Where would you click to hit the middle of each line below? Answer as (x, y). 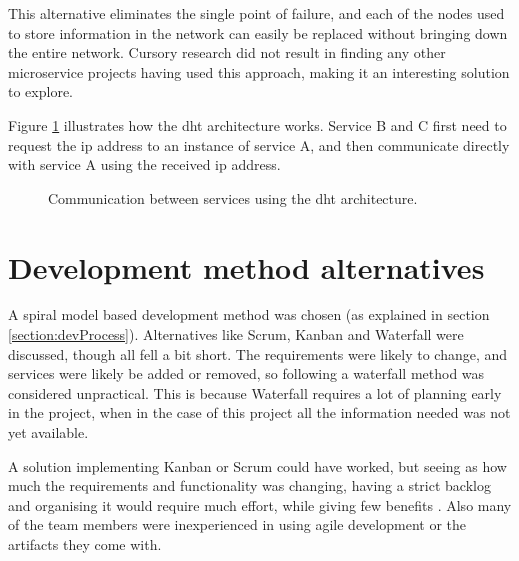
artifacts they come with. (85, 544)
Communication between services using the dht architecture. (233, 197)
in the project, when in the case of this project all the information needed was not (259, 412)
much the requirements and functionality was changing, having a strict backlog (249, 485)
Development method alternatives (246, 266)
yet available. (48, 432)
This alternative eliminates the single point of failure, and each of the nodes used (256, 13)
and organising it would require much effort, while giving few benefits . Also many (260, 504)
